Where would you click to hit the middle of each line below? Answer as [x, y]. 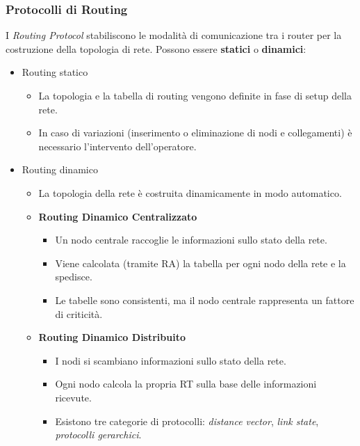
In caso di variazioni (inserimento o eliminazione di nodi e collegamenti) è [195, 133]
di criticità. [79, 313]
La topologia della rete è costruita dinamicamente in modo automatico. [190, 192]
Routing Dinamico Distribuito [112, 337]
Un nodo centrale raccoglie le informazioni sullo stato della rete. [191, 240]
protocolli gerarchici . [98, 435]
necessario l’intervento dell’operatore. [117, 146]
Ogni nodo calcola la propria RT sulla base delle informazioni [186, 384]
